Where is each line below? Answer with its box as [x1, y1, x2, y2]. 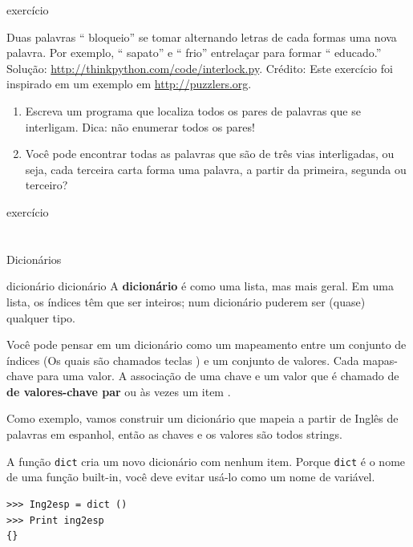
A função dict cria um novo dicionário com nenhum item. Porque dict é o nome [6, 452, 406, 469]
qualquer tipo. [6, 309, 76, 326]
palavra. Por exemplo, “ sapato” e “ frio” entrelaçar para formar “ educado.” [6, 44, 382, 61]
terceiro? [25, 176, 68, 193]
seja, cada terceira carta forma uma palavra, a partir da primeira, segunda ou [25, 160, 407, 177]
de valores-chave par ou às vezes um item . [6, 383, 231, 399]
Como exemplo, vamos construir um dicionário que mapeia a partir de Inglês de [6, 410, 399, 427]
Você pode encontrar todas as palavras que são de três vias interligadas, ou [25, 145, 395, 162]
